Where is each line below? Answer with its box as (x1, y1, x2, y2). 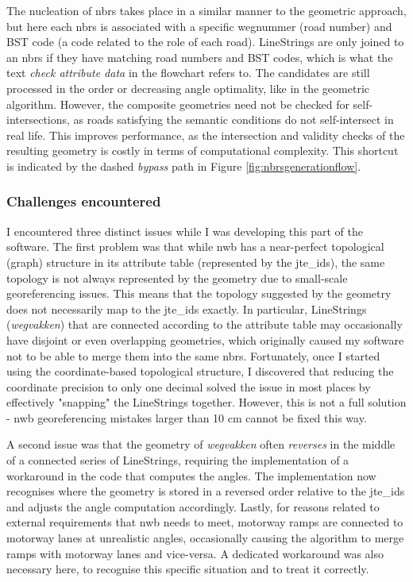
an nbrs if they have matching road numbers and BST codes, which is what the (6, 48, 393, 65)
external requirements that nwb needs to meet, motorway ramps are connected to (6, 514, 403, 530)
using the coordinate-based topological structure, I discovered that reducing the (6, 363, 394, 380)
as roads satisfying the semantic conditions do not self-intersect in (73, 111, 394, 128)
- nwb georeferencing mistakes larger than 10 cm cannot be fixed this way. (6, 409, 367, 426)
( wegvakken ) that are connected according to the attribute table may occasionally (6, 316, 403, 333)
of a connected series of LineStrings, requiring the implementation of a (6, 452, 349, 468)
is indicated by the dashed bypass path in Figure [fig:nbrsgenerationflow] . (6, 157, 361, 174)
